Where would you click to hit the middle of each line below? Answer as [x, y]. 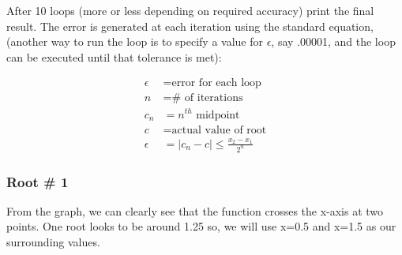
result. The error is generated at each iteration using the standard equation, [190, 26]
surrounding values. [53, 242]
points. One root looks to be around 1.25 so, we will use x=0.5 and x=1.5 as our [201, 226]
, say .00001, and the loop [333, 41]
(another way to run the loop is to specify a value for [135, 41]
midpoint [218, 115]
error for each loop [216, 83]
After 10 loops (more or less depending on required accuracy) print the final [190, 10]
